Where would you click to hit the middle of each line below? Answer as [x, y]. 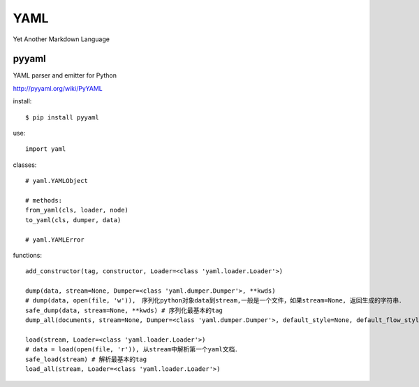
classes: [25, 165]
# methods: [44, 200]
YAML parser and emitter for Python [65, 75]
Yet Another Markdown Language [61, 39]
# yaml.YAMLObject [57, 181]
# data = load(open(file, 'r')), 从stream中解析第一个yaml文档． [133, 350]
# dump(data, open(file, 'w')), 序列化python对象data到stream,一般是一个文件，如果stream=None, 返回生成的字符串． [215, 301]
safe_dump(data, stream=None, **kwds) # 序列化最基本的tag [124, 310]
